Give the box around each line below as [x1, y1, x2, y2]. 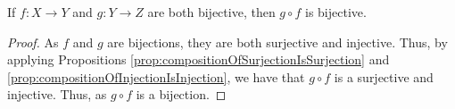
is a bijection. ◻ [136, 85, 227, 104]
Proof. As [7, 32, 59, 51]
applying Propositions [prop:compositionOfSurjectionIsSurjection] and [7, 50, 390, 69]
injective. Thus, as [7, 85, 107, 104]
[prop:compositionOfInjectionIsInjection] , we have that [7, 67, 305, 86]
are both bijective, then [147, 3, 276, 21]
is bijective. [305, 3, 367, 21]
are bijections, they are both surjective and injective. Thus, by [107, 32, 448, 51]
